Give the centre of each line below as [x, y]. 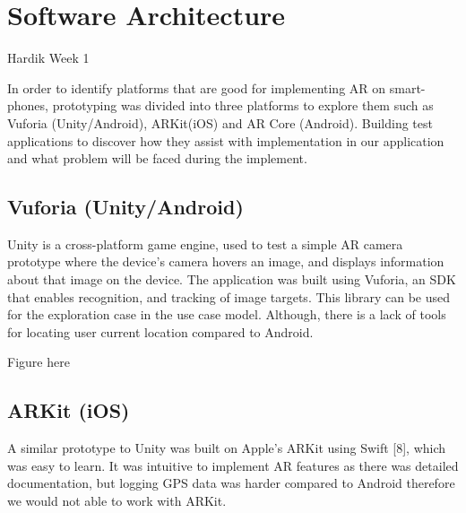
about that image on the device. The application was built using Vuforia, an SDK [232, 279]
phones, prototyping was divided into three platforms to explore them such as [220, 105]
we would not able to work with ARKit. [117, 501]
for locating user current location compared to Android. [160, 331]
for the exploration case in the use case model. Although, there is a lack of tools [227, 314]
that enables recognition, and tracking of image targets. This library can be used [229, 296]
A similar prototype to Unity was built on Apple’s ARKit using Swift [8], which [227, 448]
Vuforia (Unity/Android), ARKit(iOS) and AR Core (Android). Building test [220, 122]
